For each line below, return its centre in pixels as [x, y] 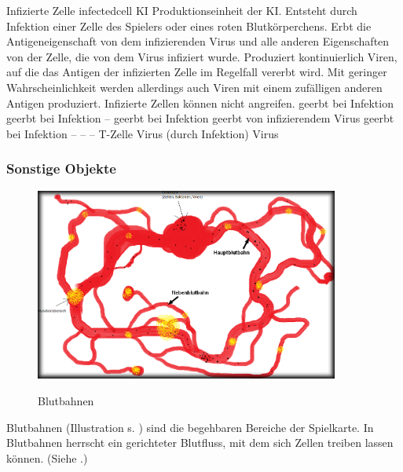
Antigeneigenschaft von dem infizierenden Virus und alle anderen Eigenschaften [198, 41]
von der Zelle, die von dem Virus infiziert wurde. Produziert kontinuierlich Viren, [202, 56]
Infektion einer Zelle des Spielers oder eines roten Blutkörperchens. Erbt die [189, 26]
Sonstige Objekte [61, 168]
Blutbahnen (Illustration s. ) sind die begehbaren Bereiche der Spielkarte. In [190, 427]
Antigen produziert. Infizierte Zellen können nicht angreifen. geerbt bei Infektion [200, 102]
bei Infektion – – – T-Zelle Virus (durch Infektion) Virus [143, 133]
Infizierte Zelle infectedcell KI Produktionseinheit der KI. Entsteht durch [182, 10]
